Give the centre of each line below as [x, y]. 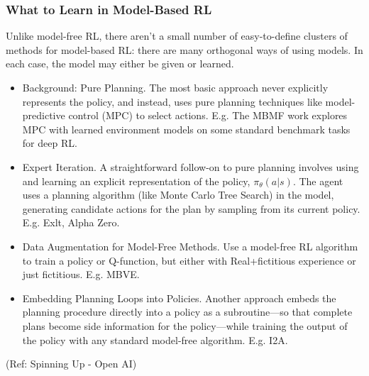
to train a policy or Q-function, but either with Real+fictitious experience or [189, 260]
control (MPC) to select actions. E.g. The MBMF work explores [208, 115]
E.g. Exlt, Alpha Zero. [71, 222]
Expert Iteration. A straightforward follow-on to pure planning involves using [191, 166]
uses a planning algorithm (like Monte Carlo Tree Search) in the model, [178, 195]
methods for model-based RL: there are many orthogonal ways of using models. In [184, 49]
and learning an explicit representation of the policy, [136, 181]
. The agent [318, 181]
